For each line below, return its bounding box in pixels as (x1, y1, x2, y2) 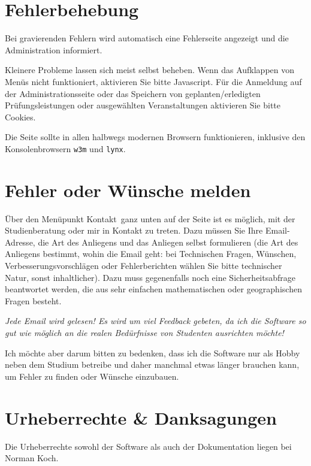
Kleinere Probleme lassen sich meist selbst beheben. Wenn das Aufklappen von (5, 63, 295, 76)
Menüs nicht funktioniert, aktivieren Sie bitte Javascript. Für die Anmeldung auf (5, 75, 302, 87)
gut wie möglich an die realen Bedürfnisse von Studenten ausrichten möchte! (5, 326, 284, 338)
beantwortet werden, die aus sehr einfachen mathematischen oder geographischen (5, 283, 302, 295)
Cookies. (5, 110, 36, 123)
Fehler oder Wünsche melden (5, 177, 251, 202)
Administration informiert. (5, 43, 102, 56)
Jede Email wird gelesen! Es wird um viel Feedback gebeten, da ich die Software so (5, 314, 306, 327)
